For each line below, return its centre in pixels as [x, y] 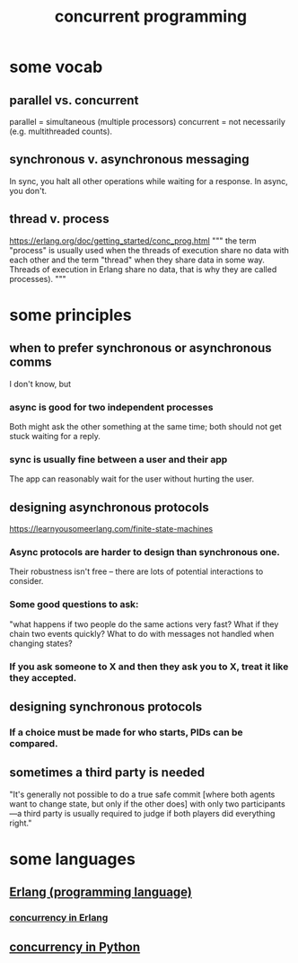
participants [263, 804]
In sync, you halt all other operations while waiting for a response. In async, [149, 181]
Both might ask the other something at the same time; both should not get [146, 426]
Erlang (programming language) [101, 892]
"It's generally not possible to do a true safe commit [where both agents [142, 794]
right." [21, 823]
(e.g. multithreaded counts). [61, 131]
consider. [26, 581]
